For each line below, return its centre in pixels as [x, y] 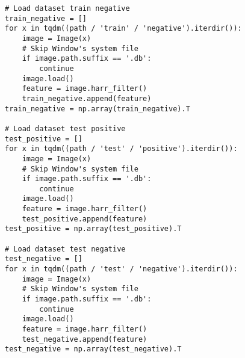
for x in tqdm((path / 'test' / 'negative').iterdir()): [121, 269]
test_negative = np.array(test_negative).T [93, 349]
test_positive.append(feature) [85, 219]
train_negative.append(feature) [87, 98]
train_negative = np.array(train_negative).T [98, 109]
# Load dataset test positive [65, 128]
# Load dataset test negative [65, 249]
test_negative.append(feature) [85, 339]
